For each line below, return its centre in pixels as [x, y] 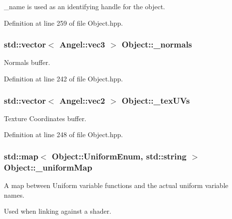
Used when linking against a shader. [58, 211]
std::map [21, 156]
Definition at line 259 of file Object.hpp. [64, 23]
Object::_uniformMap [48, 167]
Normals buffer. [27, 62]
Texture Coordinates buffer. [45, 118]
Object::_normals [157, 44]
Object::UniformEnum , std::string [119, 156]
